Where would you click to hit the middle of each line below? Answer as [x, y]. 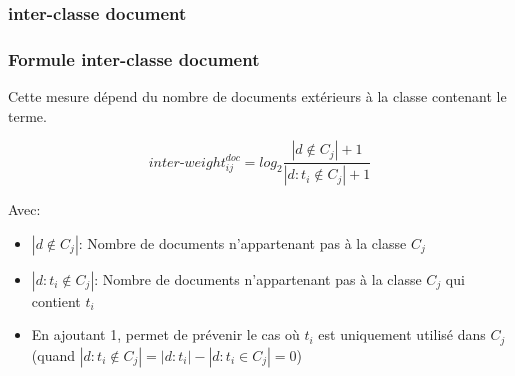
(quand [53, 354]
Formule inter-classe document [134, 58]
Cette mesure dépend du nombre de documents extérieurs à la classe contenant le [257, 96]
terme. [27, 115]
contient [56, 300]
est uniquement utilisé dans [402, 334]
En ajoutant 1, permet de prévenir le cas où [165, 334]
